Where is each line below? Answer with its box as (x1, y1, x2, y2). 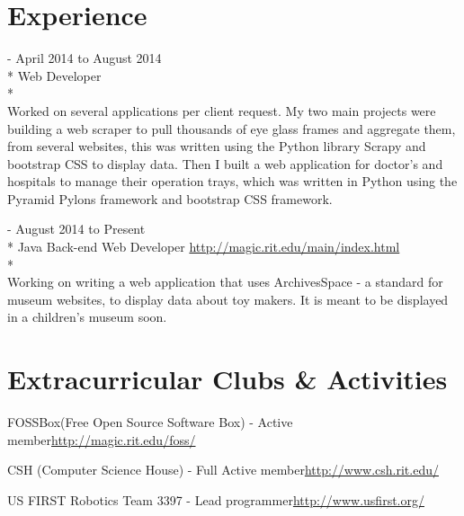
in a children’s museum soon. (7, 307, 167, 326)
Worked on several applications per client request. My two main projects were (7, 101, 436, 120)
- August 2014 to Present (7, 219, 146, 238)
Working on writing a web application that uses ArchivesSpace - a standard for (7, 272, 443, 291)
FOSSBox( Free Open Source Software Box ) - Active (7, 413, 293, 431)
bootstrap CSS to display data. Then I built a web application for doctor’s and (7, 154, 443, 173)
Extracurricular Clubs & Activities (7, 360, 448, 397)
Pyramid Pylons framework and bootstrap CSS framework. (7, 189, 333, 208)
